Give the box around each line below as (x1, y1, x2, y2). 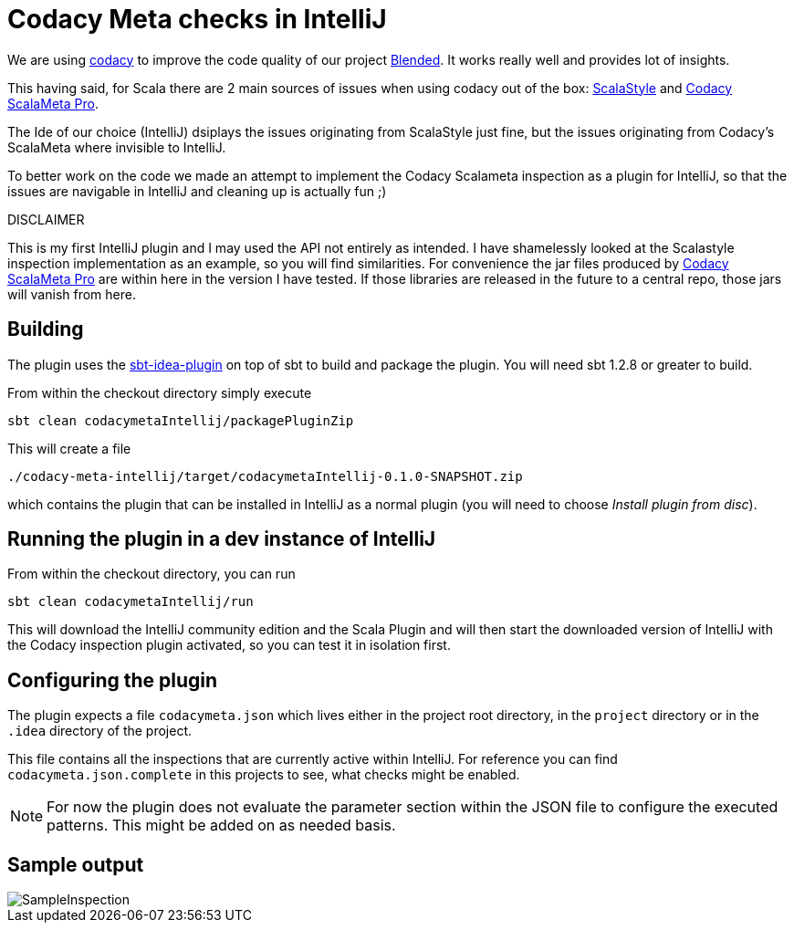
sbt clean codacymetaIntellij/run (7, 594, 254, 610)
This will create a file (7, 440, 131, 456)
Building (7, 318, 84, 341)
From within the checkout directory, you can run (7, 566, 296, 582)
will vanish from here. (7, 286, 136, 302)
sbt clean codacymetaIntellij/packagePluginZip (7, 413, 354, 428)
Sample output (7, 852, 144, 876)
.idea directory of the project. (7, 723, 193, 739)
